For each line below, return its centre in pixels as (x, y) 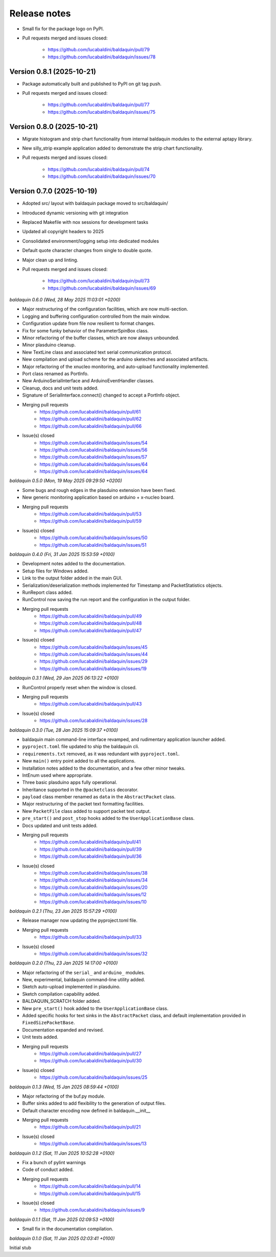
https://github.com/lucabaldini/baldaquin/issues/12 (93, 895)
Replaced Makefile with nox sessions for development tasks (85, 222)
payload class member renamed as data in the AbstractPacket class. (99, 797)
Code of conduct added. (48, 1170)
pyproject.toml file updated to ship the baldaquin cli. (81, 747)
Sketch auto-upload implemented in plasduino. (72, 987)
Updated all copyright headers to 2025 (63, 232)
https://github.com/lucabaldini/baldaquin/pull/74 (99, 169)
